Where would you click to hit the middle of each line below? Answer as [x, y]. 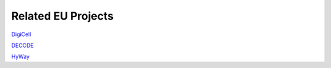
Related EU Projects [63, 16]
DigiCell [21, 34]
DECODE [22, 45]
